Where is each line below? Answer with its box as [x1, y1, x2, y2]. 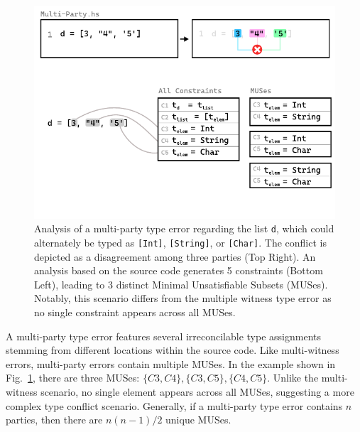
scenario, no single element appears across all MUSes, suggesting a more [40, 384, 354, 399]
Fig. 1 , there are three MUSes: [6, 370, 140, 385]
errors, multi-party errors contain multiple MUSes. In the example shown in [6, 356, 336, 371]
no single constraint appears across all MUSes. [34, 305, 236, 319]
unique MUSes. [165, 412, 231, 427]
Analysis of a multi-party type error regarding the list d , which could [34, 221, 334, 236]
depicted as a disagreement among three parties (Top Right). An [34, 249, 316, 264]
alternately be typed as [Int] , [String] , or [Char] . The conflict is [34, 234, 327, 249]
